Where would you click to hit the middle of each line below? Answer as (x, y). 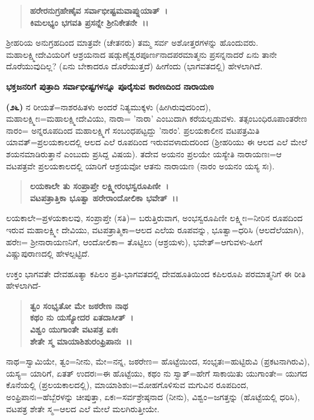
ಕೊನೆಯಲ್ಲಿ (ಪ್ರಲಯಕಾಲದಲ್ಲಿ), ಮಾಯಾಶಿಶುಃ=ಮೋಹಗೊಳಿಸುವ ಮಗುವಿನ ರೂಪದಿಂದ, (127, 385)
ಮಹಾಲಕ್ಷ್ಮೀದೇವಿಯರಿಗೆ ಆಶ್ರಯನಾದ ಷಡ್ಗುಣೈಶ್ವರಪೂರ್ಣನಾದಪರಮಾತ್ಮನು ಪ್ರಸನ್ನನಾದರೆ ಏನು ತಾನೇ (142, 54)
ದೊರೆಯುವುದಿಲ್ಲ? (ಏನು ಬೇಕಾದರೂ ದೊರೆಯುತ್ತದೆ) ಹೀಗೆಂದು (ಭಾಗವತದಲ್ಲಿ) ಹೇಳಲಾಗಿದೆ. (134, 66)
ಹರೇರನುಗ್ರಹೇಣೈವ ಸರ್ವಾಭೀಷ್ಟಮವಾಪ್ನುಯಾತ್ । (99, 10)
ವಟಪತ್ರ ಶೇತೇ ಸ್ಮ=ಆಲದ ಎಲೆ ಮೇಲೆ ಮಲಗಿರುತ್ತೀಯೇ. (83, 408)
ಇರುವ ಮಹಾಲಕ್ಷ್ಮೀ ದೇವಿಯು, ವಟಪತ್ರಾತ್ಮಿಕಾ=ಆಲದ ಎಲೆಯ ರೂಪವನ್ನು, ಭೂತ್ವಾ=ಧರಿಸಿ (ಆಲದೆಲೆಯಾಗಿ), (155, 229)
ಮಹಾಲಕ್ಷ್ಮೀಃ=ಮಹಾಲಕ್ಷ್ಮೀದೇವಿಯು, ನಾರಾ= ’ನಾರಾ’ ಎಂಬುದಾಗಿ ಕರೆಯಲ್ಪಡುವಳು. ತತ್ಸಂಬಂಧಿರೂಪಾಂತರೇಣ (157, 118)
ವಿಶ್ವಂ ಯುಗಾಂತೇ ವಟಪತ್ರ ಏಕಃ (74, 329)
